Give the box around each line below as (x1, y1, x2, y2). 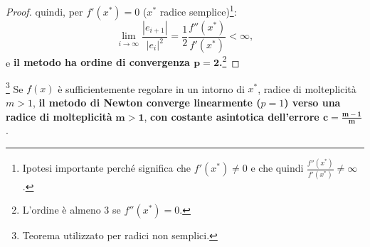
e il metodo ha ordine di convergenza (6, 55, 190, 70)
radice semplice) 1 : (159, 2, 237, 18)
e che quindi (250, 160, 304, 175)
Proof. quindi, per (6, 4, 83, 18)
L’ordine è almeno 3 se (22, 202, 121, 217)
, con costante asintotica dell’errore (144, 109, 319, 123)
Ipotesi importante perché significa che (22, 160, 191, 175)
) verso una (284, 95, 341, 110)
